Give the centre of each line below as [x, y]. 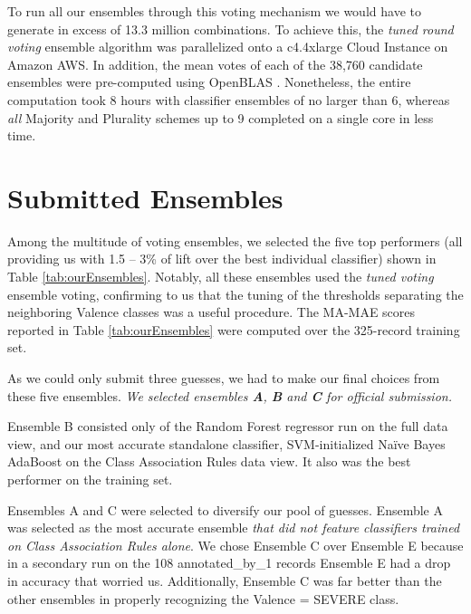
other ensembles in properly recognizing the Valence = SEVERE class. [203, 598]
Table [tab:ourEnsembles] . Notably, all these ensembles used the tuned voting [221, 277]
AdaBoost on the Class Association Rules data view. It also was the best [209, 461]
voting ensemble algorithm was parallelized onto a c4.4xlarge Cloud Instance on [228, 47]
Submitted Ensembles [145, 197]
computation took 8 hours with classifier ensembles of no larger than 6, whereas [229, 99]
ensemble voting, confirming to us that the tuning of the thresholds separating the [235, 294]
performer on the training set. [90, 479]
